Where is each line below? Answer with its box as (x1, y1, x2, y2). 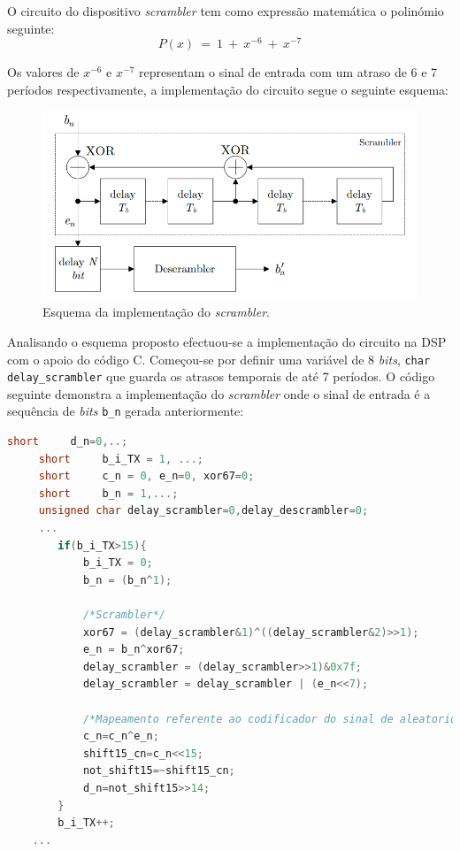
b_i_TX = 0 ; (82, 556, 153, 570)
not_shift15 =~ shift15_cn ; (82, 764, 235, 778)
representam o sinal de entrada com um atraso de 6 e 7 (138, 63, 438, 81)
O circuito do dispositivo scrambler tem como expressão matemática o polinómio (7, 2, 444, 19)
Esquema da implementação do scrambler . (42, 303, 270, 321)
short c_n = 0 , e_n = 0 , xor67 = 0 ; (38, 470, 255, 483)
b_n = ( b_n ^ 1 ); (82, 573, 172, 586)
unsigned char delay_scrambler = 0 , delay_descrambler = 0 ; (38, 504, 369, 517)
